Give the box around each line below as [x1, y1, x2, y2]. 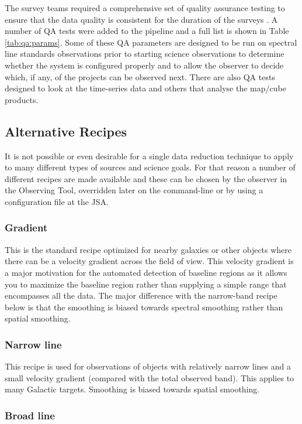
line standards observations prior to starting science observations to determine [5, 47, 284, 60]
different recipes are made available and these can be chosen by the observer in [5, 172, 287, 184]
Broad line [5, 408, 55, 422]
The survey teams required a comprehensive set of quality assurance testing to [5, 2, 285, 13]
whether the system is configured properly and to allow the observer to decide [5, 59, 284, 71]
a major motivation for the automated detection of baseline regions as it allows [5, 266, 287, 278]
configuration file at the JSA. [5, 195, 109, 207]
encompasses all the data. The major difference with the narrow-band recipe [5, 289, 277, 302]
